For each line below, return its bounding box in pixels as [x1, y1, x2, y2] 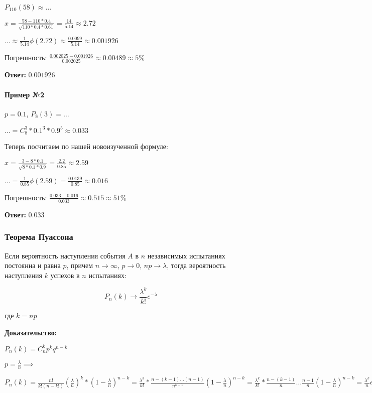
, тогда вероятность [167, 260, 226, 271]
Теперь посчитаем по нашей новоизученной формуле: [5, 141, 168, 152]
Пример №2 [5, 89, 45, 99]
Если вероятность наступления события [5, 250, 126, 260]
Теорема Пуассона [5, 230, 73, 243]
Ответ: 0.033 [5, 209, 45, 219]
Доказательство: [5, 327, 57, 337]
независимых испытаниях [147, 250, 225, 260]
